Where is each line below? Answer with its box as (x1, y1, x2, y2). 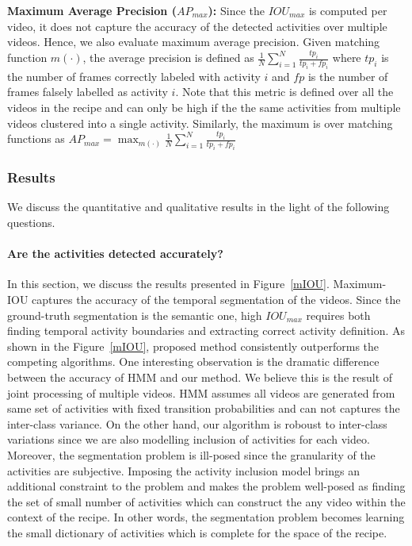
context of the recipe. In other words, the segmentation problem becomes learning (7, 509, 405, 525)
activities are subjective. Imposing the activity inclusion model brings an (7, 462, 360, 479)
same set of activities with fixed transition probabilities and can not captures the (7, 400, 400, 417)
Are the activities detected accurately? (7, 245, 223, 262)
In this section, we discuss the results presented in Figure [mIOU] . (7, 275, 330, 292)
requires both (306, 306, 371, 323)
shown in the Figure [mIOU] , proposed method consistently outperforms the (7, 337, 380, 354)
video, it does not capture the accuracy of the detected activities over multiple (7, 17, 387, 34)
